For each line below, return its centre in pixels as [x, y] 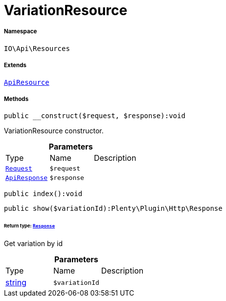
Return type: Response [30, 226]
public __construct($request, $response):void [95, 116]
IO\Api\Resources [37, 48]
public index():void [43, 194]
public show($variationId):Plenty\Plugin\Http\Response [113, 209]
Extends [15, 65]
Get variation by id [34, 244]
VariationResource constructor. [54, 131]
